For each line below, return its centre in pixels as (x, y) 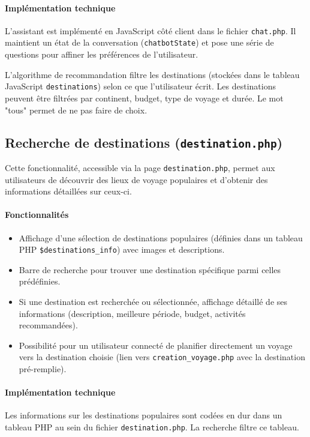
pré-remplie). (43, 369)
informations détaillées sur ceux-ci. (68, 191)
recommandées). (48, 325)
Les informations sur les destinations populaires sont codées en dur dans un (144, 415)
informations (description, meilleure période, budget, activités (132, 313)
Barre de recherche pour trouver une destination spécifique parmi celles (150, 269)
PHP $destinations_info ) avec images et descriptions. (122, 249)
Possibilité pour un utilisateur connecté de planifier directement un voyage (156, 345)
